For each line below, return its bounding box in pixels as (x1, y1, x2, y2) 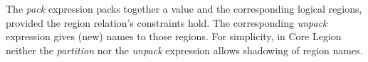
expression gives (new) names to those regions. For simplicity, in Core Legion (6, 29, 342, 44)
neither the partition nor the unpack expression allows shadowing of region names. (6, 42, 363, 57)
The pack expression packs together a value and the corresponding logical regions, (6, 1, 362, 15)
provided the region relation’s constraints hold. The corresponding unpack (6, 15, 327, 30)
